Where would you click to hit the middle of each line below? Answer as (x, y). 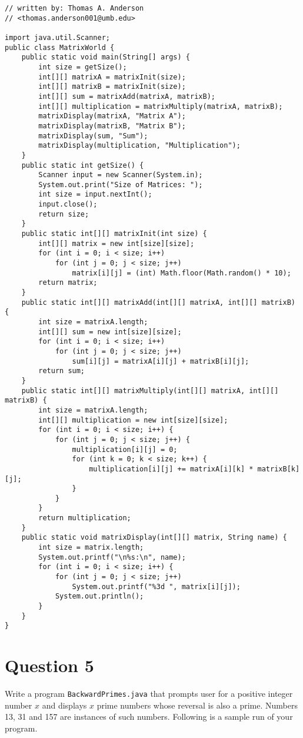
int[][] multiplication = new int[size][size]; (133, 420)
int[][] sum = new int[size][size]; (110, 332)
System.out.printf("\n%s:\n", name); (112, 557)
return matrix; (68, 283)
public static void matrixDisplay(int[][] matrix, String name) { (154, 538)
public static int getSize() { (83, 165)
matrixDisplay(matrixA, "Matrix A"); (112, 116)
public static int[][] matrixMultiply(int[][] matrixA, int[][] (150, 390)
